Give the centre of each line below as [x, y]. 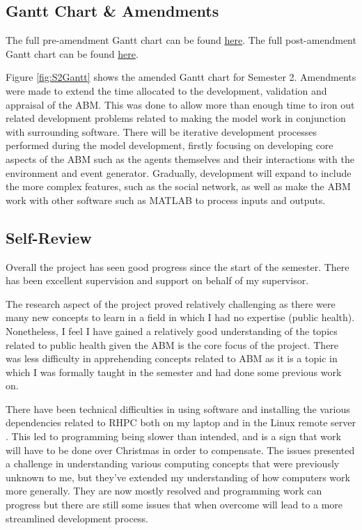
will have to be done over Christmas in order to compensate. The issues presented [180, 450]
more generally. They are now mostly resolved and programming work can [164, 491]
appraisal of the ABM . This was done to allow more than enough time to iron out [180, 104]
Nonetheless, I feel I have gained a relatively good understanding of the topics [172, 330]
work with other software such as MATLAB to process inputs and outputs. [166, 200]
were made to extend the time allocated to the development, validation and [166, 90]
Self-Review [49, 237]
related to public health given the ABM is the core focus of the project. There [172, 344]
